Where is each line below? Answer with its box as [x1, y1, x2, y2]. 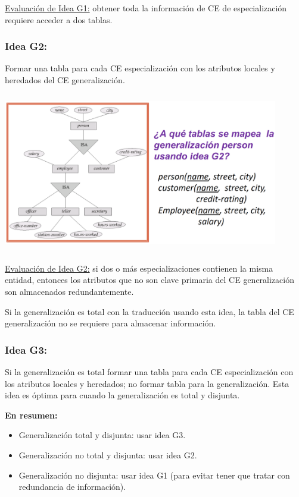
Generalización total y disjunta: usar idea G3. [18, 429, 186, 441]
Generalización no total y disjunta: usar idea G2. [18, 448, 197, 461]
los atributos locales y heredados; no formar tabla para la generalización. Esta [5, 377, 289, 389]
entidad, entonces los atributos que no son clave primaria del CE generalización [5, 273, 294, 286]
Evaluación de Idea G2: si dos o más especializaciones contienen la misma [5, 262, 273, 274]
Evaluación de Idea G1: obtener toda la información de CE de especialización [5, 2, 287, 14]
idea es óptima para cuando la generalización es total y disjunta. [5, 389, 240, 401]
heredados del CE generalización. [5, 74, 125, 86]
